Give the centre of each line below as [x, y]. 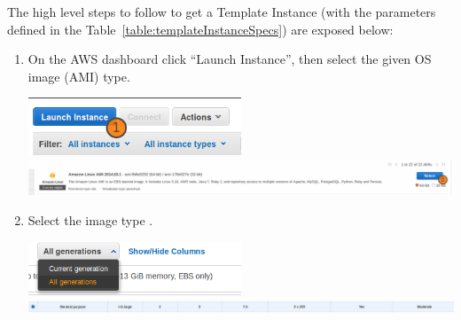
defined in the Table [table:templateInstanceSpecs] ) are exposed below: [200, 29]
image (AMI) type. [79, 76]
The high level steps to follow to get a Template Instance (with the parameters [222, 12]
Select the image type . [90, 219]
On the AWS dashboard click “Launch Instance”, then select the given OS [230, 59]
